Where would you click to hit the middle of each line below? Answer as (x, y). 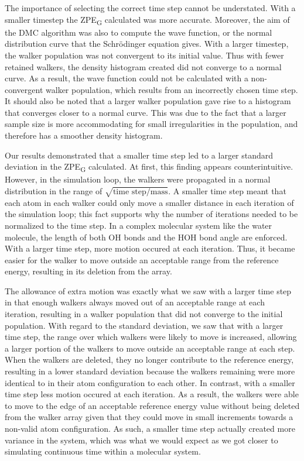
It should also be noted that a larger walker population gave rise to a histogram (148, 101)
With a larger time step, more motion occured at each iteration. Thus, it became (150, 248)
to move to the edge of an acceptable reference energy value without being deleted (152, 405)
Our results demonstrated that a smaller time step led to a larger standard (139, 155)
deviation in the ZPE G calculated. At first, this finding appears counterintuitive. (149, 167)
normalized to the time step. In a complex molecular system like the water (139, 225)
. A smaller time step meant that (227, 190)
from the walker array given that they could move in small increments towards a (149, 417)
